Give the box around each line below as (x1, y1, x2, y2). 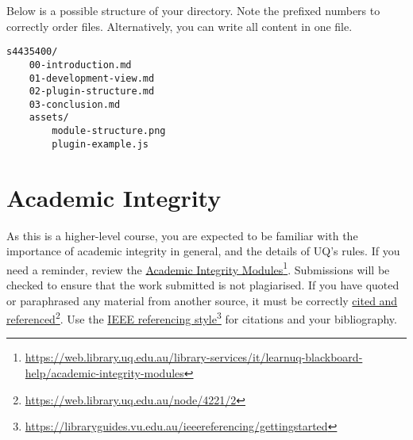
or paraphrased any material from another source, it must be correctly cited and (6, 292, 398, 308)
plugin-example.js (52, 138, 149, 150)
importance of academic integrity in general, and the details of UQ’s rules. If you (6, 243, 400, 259)
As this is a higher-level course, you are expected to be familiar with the (6, 227, 358, 243)
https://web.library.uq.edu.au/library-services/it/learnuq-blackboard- (25, 349, 363, 365)
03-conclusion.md (29, 98, 121, 110)
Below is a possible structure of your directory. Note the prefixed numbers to (6, 2, 380, 18)
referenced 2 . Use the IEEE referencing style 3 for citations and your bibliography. (6, 308, 397, 327)
